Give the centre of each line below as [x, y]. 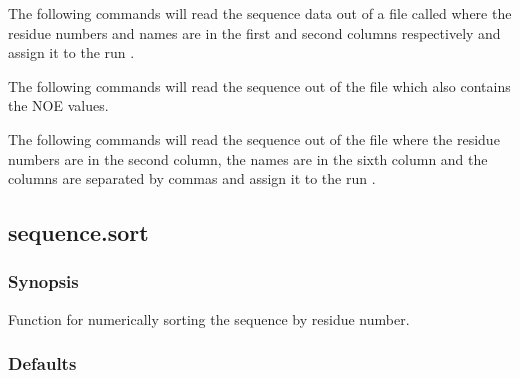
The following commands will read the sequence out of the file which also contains [259, 85]
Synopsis [43, 281]
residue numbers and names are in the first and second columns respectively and [254, 32]
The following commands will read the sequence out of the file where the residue [254, 138]
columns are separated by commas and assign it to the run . [192, 178]
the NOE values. [58, 105]
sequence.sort [78, 232]
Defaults [42, 363]
